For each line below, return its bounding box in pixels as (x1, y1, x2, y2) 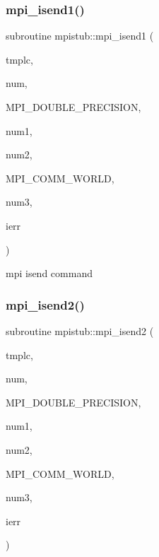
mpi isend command (6, 266, 93, 281)
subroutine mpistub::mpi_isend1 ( (6, 28, 154, 43)
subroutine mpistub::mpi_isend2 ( (6, 323, 154, 338)
